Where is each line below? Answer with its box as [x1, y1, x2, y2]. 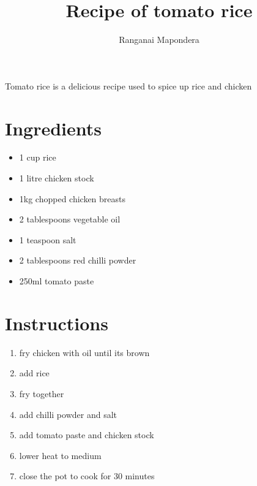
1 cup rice [19, 151, 56, 164]
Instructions [5, 310, 108, 335]
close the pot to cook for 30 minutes [19, 469, 155, 482]
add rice [19, 366, 50, 379]
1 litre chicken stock [19, 172, 94, 184]
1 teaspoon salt [19, 233, 76, 246]
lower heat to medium [19, 449, 102, 461]
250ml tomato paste [19, 275, 94, 287]
